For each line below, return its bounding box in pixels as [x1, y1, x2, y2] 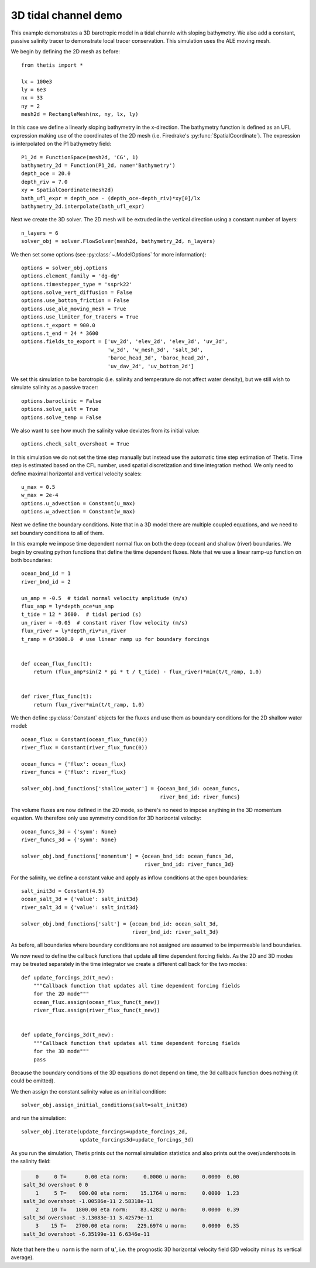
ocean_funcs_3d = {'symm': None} [21, 828, 117, 835]
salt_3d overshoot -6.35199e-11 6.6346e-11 [23, 1231, 150, 1238]
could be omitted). [11, 1077, 56, 1084]
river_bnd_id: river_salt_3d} [132, 928, 219, 935]
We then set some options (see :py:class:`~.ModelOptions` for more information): [11, 251, 207, 258]
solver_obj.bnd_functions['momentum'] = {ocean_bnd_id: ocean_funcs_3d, [21, 852, 234, 859]
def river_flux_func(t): [21, 693, 92, 700]
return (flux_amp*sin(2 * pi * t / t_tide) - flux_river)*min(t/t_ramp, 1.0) [33, 669, 262, 676]
